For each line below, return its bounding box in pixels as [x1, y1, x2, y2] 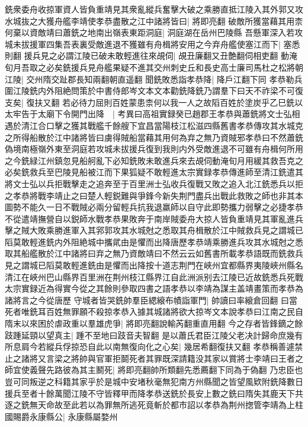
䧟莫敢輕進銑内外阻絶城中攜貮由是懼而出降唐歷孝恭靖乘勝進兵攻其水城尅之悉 [5, 235, 303, 248]
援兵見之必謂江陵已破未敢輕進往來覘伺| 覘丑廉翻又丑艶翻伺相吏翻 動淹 [24, 49, 297, 62]
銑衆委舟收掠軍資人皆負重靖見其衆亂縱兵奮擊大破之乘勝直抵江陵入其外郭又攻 [5, 3, 303, 15]
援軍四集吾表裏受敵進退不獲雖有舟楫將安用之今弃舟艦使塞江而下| [29, 37, 281, 50]
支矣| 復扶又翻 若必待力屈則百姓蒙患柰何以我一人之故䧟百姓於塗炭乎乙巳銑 [5, 96, 295, 108]
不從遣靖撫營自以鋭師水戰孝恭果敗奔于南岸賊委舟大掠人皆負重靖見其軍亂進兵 [5, 212, 303, 224]
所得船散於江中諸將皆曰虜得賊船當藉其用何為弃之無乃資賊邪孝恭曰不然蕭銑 [12, 131, 303, 143]
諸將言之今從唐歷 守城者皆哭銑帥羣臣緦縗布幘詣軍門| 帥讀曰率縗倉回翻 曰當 [5, 293, 297, 306]
